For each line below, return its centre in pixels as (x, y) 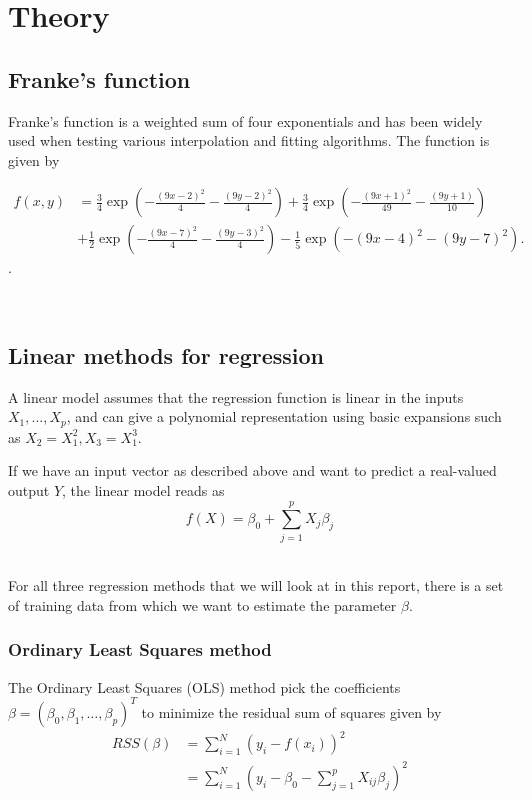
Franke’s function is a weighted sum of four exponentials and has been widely (245, 120)
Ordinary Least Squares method (140, 649)
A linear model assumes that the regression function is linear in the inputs (236, 396)
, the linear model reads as (143, 490)
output (29, 490)
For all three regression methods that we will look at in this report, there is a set (256, 585)
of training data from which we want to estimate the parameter (202, 604)
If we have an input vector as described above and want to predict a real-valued (252, 470)
